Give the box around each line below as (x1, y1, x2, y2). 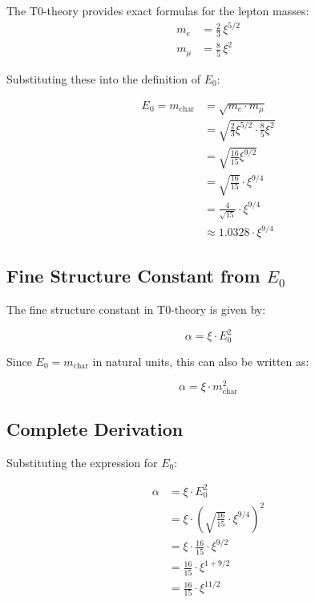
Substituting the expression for (6, 454, 158, 470)
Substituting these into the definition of (6, 70, 201, 87)
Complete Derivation (6, 417, 184, 441)
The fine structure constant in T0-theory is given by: (6, 301, 266, 318)
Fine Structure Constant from (6, 263, 260, 288)
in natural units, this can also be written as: (92, 352, 309, 369)
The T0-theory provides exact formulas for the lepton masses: (6, 2, 309, 18)
